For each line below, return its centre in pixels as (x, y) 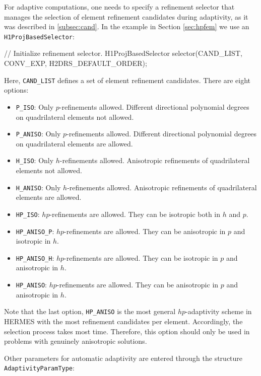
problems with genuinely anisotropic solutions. (76, 341)
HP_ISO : (28, 214)
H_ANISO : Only (38, 187)
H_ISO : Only (35, 160)
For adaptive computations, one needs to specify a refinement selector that (119, 7)
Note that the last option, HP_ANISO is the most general (90, 311)
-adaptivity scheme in (219, 311)
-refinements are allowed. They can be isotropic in (141, 257)
